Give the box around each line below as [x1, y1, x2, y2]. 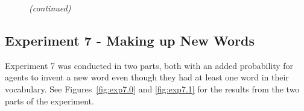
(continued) [29, 2, 71, 14]
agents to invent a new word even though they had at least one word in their [5, 71, 289, 83]
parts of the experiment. [5, 94, 94, 107]
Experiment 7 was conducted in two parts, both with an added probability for [5, 59, 294, 71]
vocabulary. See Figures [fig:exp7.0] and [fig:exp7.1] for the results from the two [5, 82, 300, 95]
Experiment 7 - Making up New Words [5, 31, 255, 49]
